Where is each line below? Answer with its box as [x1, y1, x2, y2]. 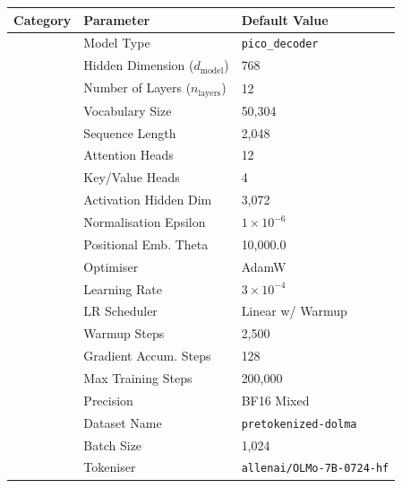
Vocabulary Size [83, 100, 172, 119]
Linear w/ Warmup [241, 301, 347, 320]
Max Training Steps [83, 368, 192, 387]
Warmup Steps [83, 324, 165, 343]
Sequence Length [83, 123, 176, 142]
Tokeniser [83, 457, 136, 476]
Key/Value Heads [83, 168, 180, 187]
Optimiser [83, 257, 139, 275]
